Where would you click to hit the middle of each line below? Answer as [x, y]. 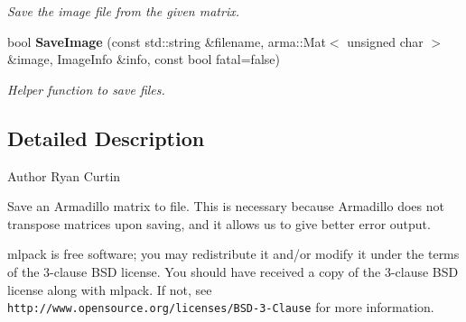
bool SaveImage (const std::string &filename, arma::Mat [167, 41]
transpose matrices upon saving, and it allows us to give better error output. [219, 223]
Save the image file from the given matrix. [123, 11]
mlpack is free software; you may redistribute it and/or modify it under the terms [233, 254]
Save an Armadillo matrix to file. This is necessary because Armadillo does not [226, 206]
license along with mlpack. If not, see [110, 289]
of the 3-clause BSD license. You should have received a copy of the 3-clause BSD [233, 271]
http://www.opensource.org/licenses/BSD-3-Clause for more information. [221, 307]
